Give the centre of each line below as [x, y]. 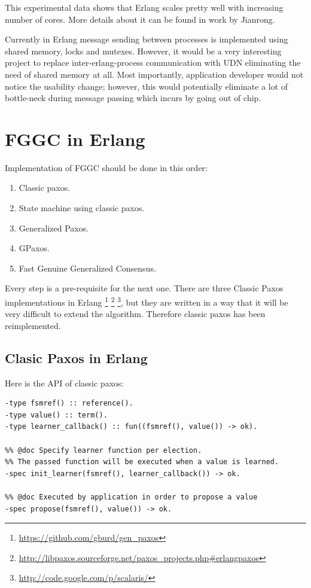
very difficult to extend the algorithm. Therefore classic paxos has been [135, 314]
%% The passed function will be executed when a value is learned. [142, 462]
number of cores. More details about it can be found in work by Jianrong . [140, 19]
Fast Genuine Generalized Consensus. [87, 268]
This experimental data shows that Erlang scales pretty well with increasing [144, 7]
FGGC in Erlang [75, 138]
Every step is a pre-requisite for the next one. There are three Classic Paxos [144, 288]
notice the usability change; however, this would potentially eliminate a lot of [147, 86]
